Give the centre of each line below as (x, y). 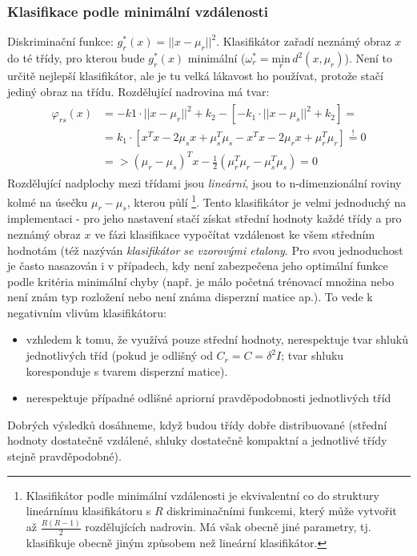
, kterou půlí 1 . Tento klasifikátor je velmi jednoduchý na (267, 200)
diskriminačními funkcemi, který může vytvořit (282, 511)
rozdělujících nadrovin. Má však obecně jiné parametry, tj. (228, 527)
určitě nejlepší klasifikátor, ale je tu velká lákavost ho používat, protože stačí (195, 76)
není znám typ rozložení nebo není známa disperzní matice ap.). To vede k (190, 297)
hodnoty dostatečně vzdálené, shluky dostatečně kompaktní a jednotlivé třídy (197, 440)
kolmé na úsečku (48, 201)
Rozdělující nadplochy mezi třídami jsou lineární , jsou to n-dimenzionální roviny (204, 183)
